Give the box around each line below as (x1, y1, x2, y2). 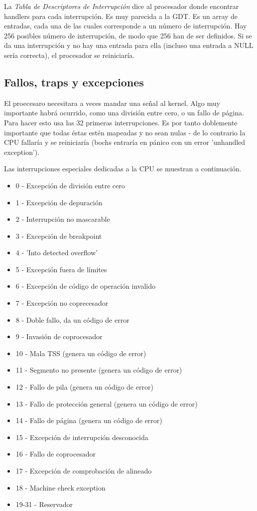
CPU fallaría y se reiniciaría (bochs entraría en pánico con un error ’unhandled (4, 137, 246, 147)
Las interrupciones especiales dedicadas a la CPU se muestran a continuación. (4, 163, 242, 174)
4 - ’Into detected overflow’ (15, 247, 98, 258)
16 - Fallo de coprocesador (15, 449, 96, 459)
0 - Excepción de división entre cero (15, 180, 125, 190)
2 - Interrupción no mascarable (15, 214, 110, 224)
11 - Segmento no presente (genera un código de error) (15, 365, 182, 375)
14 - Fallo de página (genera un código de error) (15, 415, 162, 426)
